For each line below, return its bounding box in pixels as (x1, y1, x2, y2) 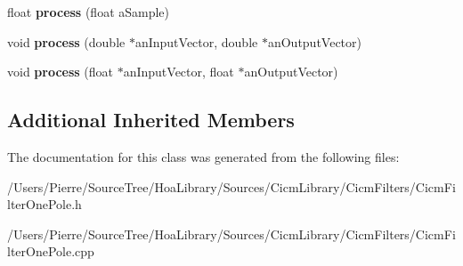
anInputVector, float (123, 62, 234, 81)
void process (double (7, 32, 126, 51)
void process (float (7, 62, 114, 81)
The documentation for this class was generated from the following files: (7, 147, 400, 165)
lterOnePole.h (7, 195, 82, 214)
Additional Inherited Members (7, 106, 295, 133)
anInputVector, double (134, 32, 258, 51)
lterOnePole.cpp (7, 242, 94, 261)
